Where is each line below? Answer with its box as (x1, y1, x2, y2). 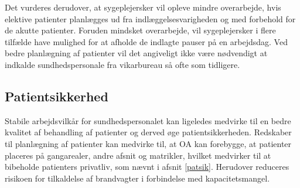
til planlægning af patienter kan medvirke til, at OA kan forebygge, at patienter (5, 137, 292, 149)
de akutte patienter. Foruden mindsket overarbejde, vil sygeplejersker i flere (5, 24, 276, 36)
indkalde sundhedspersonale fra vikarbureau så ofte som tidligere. (5, 58, 240, 70)
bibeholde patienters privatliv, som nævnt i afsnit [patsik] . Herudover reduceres (5, 160, 289, 173)
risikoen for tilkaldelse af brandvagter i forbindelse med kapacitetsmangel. (5, 172, 270, 184)
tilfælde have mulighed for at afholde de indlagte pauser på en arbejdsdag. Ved (5, 35, 288, 47)
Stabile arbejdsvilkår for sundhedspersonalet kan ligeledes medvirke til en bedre (5, 114, 291, 127)
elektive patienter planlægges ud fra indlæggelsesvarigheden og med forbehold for (5, 12, 296, 25)
